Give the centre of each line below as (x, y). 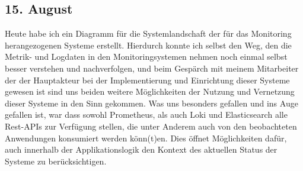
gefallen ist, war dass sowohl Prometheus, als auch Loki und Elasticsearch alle (146, 114)
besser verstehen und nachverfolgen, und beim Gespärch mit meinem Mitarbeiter (152, 68)
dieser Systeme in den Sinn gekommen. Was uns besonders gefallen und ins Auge (151, 103)
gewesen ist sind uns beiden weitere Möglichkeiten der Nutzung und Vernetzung (150, 91)
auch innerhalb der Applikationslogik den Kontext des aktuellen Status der (141, 149)
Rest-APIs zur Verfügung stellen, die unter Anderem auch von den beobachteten (151, 126)
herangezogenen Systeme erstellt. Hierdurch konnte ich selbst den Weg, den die (148, 45)
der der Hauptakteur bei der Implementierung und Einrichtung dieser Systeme (147, 80)
